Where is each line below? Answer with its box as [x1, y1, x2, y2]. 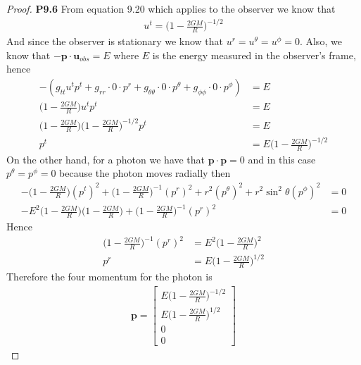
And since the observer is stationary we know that [6, 33, 224, 48]
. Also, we [299, 33, 342, 48]
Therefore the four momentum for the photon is [6, 269, 213, 284]
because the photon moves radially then [59, 166, 231, 180]
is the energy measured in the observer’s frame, [152, 47, 356, 62]
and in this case [248, 151, 316, 166]
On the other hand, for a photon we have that [6, 151, 205, 166]
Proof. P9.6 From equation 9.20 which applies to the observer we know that [6, 1, 336, 16]
